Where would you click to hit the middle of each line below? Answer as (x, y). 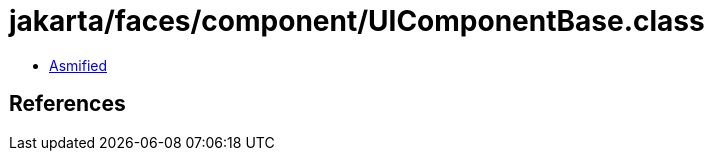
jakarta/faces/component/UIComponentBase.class (357, 21)
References (67, 104)
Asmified (78, 65)
